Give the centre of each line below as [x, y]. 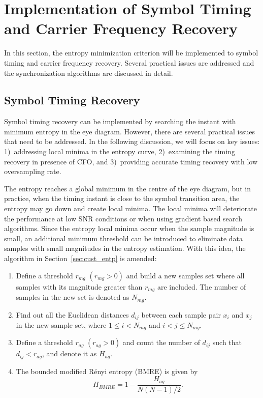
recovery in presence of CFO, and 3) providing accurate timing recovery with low [131, 161]
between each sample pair [181, 314]
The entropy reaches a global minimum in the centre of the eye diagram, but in [127, 188]
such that [227, 342]
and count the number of [161, 342]
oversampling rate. [33, 171]
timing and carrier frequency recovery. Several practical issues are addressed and [129, 62]
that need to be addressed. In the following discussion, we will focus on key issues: [132, 141]
